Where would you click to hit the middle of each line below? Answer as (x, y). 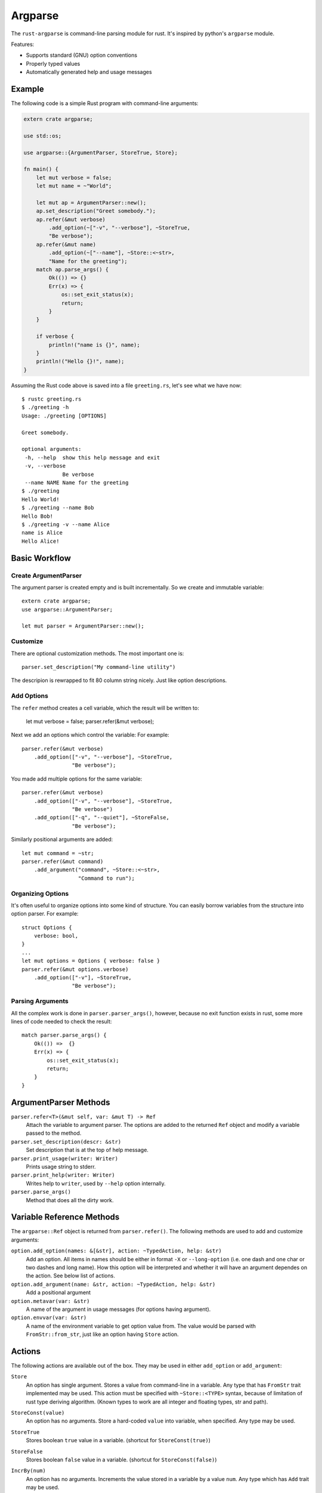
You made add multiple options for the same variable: (77, 779)
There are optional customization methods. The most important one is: (97, 653)
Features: (23, 44)
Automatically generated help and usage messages (89, 72)
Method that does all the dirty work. (70, 1200)
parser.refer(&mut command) (63, 861)
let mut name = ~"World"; (74, 186)
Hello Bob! (38, 516)
